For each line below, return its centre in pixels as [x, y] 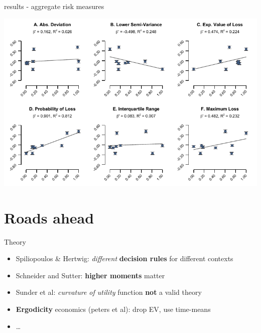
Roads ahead [49, 217]
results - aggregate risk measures [54, 6]
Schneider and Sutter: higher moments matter [90, 275]
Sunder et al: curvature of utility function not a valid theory [109, 292]
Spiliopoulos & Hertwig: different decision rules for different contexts [124, 258]
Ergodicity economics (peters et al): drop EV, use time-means [113, 309]
